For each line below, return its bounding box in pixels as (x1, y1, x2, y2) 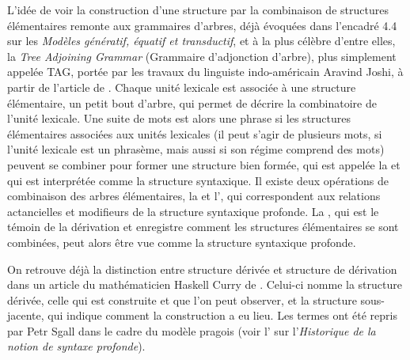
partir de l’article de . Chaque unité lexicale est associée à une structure (7, 78, 356, 95)
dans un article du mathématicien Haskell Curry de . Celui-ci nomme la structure (7, 276, 402, 293)
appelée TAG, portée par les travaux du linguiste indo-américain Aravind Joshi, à (7, 63, 404, 80)
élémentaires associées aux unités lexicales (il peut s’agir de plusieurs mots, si (7, 125, 382, 142)
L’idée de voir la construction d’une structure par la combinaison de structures (7, 2, 389, 17)
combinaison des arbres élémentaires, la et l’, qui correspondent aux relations (7, 188, 381, 204)
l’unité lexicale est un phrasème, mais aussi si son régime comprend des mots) (7, 141, 385, 157)
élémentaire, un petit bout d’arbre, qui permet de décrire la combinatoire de (7, 94, 377, 111)
